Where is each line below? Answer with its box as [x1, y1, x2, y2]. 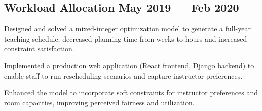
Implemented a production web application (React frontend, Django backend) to [4, 60, 254, 70]
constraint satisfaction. [4, 43, 74, 54]
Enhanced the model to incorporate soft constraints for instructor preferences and [4, 87, 258, 98]
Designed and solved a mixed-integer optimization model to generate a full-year [4, 23, 251, 34]
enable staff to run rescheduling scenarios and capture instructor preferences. [4, 70, 243, 81]
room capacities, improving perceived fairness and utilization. [4, 97, 195, 107]
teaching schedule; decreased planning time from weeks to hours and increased [4, 33, 247, 44]
